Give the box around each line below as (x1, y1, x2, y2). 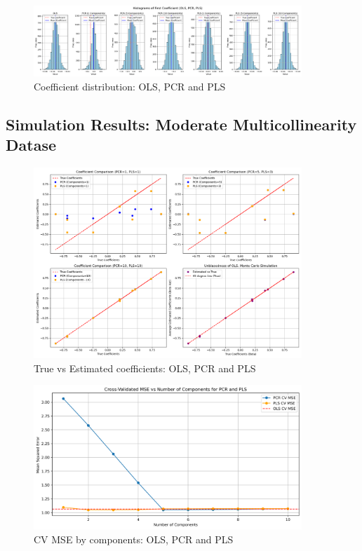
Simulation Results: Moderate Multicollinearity (6, 113, 357, 135)
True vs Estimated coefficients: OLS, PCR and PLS (34, 360, 256, 375)
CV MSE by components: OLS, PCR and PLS (34, 531, 234, 546)
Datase (6, 133, 56, 155)
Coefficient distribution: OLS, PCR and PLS (34, 79, 226, 93)
